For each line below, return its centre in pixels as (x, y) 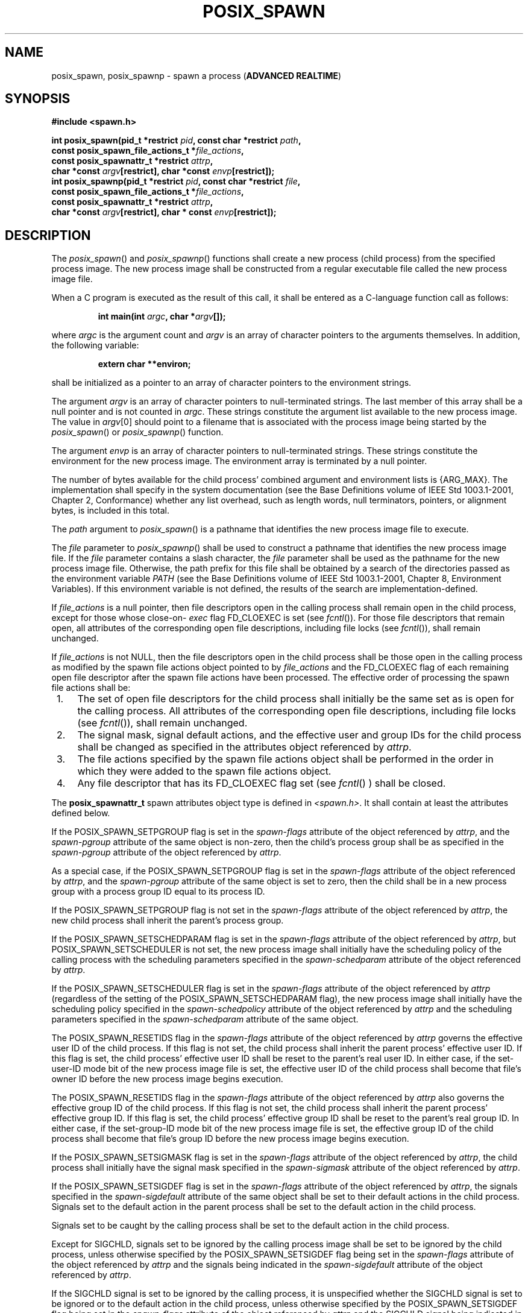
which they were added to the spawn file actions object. (204, 771)
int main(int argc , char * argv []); (162, 316)
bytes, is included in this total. (110, 511)
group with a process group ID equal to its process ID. (158, 892)
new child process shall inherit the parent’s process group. (168, 921)
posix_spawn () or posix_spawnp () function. (137, 432)
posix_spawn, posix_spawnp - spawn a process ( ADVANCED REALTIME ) (196, 75)
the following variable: (95, 345)
